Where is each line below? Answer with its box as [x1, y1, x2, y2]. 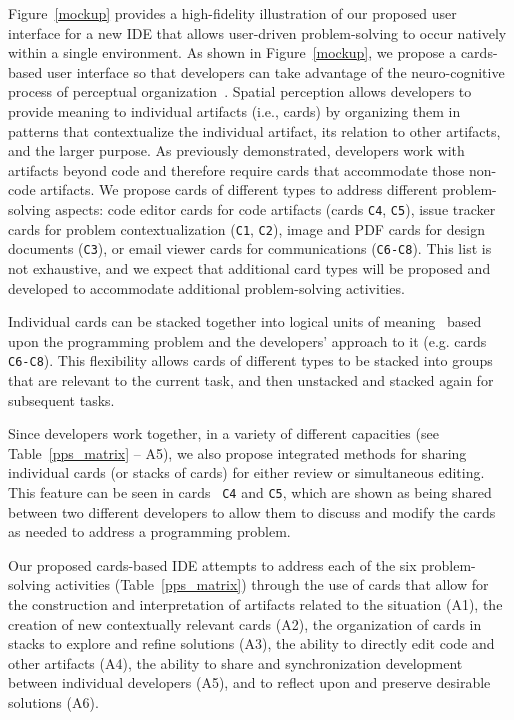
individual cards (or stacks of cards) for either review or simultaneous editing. [8, 462, 485, 483]
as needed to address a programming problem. [8, 521, 291, 542]
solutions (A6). [8, 691, 99, 712]
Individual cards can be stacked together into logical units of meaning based [8, 311, 482, 332]
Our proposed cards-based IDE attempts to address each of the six [8, 554, 417, 575]
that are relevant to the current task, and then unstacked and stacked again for [8, 369, 494, 390]
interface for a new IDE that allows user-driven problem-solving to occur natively [8, 22, 507, 43]
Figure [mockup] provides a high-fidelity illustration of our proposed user [8, 3, 457, 23]
